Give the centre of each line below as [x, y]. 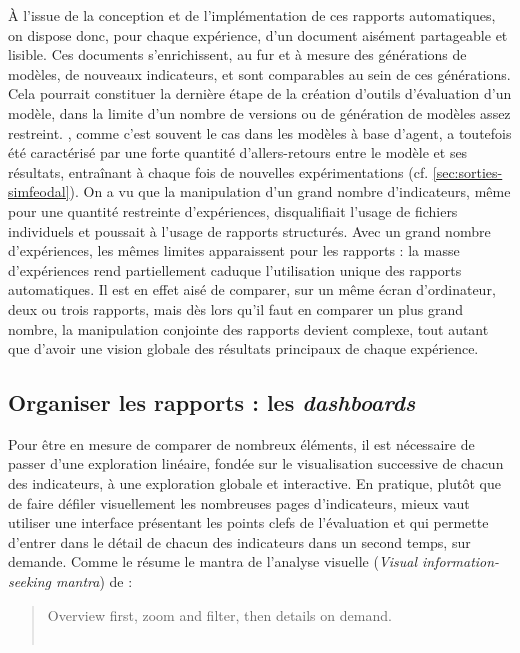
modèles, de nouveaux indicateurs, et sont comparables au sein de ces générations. [259, 73]
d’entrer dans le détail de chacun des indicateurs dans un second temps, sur [239, 541]
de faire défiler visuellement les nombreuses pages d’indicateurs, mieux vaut [239, 502]
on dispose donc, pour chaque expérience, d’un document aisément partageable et [258, 34]
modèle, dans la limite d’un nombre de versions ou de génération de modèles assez [259, 112]
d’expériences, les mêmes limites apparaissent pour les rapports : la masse [234, 250]
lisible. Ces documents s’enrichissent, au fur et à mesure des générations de [237, 54]
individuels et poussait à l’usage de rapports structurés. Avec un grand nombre [249, 230]
